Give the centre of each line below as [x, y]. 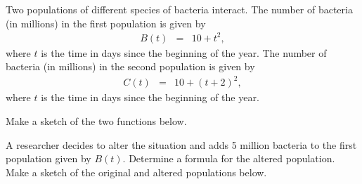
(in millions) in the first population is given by [106, 23]
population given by [49, 158]
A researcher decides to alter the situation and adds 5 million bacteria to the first [181, 144]
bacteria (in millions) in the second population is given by [130, 66]
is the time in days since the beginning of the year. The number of [184, 52]
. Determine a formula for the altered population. [229, 158]
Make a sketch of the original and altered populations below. [136, 172]
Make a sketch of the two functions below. [96, 121]
